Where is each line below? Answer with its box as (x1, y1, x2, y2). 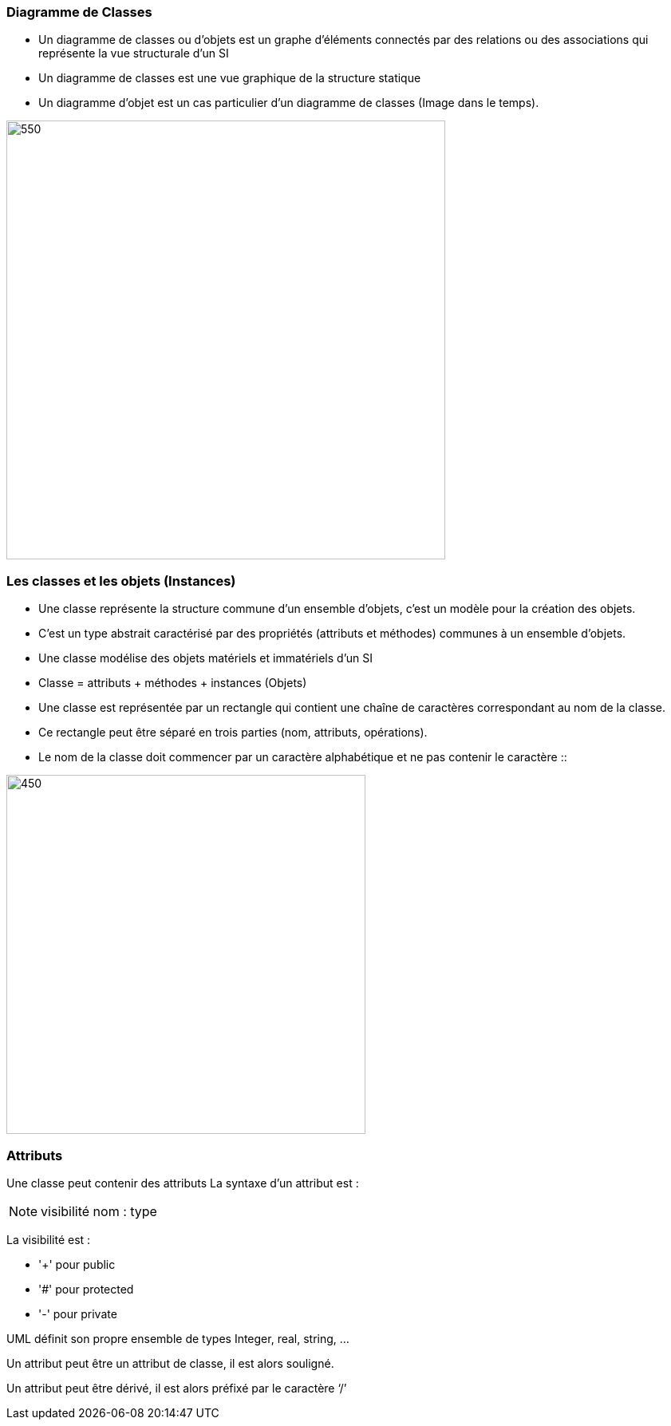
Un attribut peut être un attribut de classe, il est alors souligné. (6, 1356, 334, 1370)
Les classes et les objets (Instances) (6, 572, 236, 589)
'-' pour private (38, 1306, 117, 1321)
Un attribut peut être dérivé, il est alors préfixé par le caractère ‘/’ (6, 1381, 347, 1395)
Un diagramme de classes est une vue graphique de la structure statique (38, 71, 421, 85)
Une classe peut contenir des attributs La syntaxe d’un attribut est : (6, 1175, 359, 1190)
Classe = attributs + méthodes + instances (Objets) (38, 676, 307, 690)
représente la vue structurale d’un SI (38, 46, 229, 61)
